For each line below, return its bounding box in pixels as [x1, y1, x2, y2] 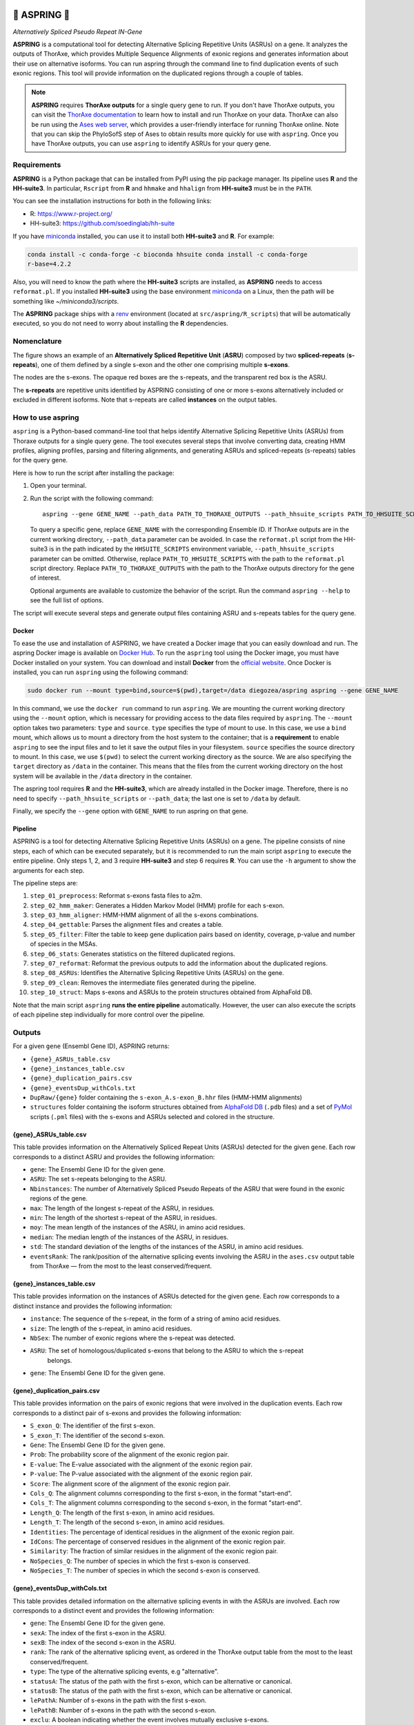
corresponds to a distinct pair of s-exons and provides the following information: [12, 1408, 241, 1417]
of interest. [30, 573, 61, 582]
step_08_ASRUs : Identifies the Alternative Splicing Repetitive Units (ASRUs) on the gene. [30, 969, 284, 977]
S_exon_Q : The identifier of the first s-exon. [30, 1421, 155, 1430]
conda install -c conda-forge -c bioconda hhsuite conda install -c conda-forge [27, 250, 308, 258]
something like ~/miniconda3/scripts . [12, 297, 119, 305]
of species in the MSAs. [30, 940, 98, 948]
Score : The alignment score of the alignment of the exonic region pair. [30, 1479, 231, 1488]
